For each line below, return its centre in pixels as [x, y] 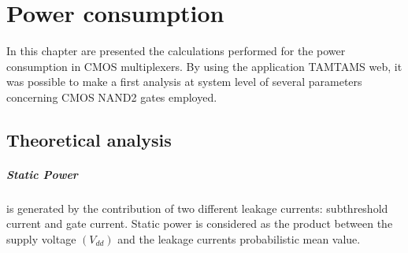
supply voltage [41, 239]
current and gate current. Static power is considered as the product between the [200, 223]
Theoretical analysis [89, 139]
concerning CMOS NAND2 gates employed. [112, 97]
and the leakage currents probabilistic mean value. [239, 239]
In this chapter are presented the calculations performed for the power [176, 51]
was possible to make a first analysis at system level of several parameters [184, 82]
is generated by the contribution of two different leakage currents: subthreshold [197, 208]
